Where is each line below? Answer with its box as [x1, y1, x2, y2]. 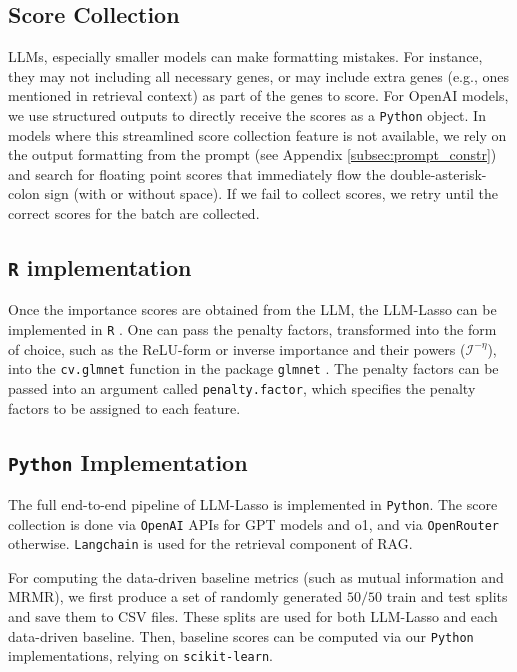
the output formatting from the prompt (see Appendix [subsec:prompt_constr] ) [8, 144, 497, 165]
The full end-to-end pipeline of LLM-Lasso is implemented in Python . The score [8, 493, 498, 514]
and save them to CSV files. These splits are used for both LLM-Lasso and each [8, 606, 498, 627]
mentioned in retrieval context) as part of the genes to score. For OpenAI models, [8, 85, 509, 106]
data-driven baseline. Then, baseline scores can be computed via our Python [8, 625, 474, 646]
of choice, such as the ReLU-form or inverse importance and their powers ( [8, 338, 466, 359]
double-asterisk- [390, 163, 487, 184]
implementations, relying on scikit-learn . [8, 645, 273, 666]
